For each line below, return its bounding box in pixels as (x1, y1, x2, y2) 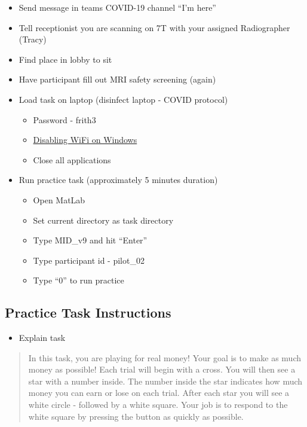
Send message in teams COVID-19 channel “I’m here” (19, 1, 216, 13)
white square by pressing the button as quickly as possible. (28, 410, 244, 422)
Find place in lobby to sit (19, 53, 112, 65)
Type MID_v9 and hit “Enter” (33, 234, 148, 246)
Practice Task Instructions (5, 303, 171, 322)
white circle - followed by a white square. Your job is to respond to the (28, 398, 288, 411)
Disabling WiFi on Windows (33, 133, 137, 146)
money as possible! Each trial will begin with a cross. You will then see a (28, 363, 296, 376)
